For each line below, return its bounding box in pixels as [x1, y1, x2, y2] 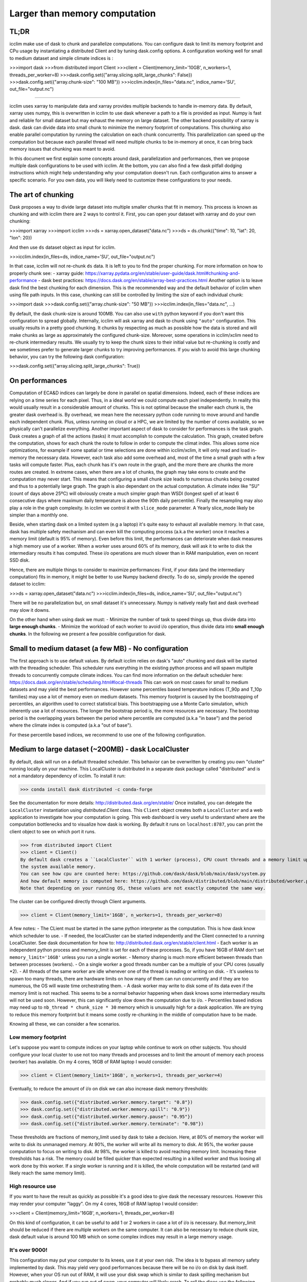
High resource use [9, 1183, 56, 1190]
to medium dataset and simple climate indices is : [9, 55, 114, 61]
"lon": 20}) [9, 235, 32, 241]
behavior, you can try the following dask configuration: [9, 354, 125, 360]
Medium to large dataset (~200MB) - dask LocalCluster [9, 745, 189, 754]
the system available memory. [20, 864, 96, 870]
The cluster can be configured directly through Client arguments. [9, 898, 147, 905]
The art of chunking [9, 190, 74, 199]
